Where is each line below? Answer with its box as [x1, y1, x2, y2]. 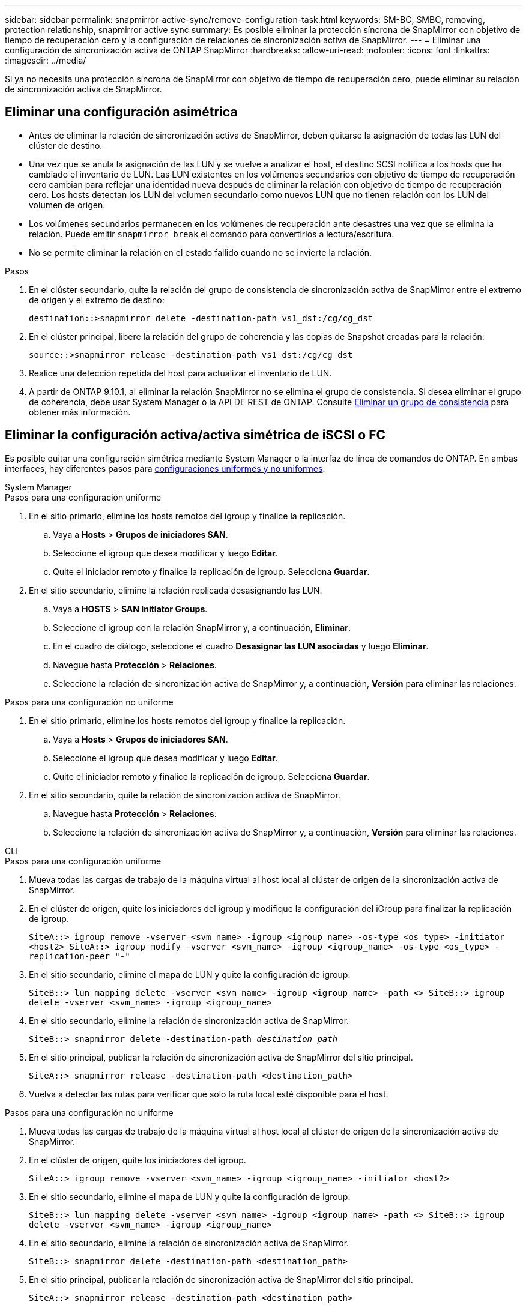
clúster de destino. [29, 140, 103, 151]
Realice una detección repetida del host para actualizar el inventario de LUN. [29, 367, 332, 378]
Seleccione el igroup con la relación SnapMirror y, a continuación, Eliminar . [53, 622, 351, 633]
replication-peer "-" [29, 951, 130, 961]
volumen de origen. [29, 199, 106, 210]
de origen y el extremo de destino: [29, 294, 165, 305]
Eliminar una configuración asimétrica [5, 104, 238, 120]
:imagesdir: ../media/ [5, 55, 86, 65]
